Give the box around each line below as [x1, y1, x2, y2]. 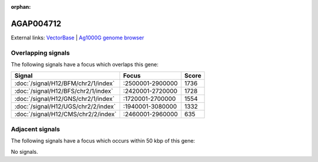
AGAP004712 [11, 18, 62, 29]
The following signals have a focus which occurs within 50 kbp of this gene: [11, 137, 196, 144]
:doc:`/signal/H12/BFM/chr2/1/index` [14, 79, 115, 87]
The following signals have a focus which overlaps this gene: [11, 61, 159, 68]
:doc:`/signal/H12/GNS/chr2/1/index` [14, 95, 115, 103]
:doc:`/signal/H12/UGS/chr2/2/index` [14, 103, 116, 111]
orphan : [11, 4, 31, 10]
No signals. [11, 148, 38, 155]
